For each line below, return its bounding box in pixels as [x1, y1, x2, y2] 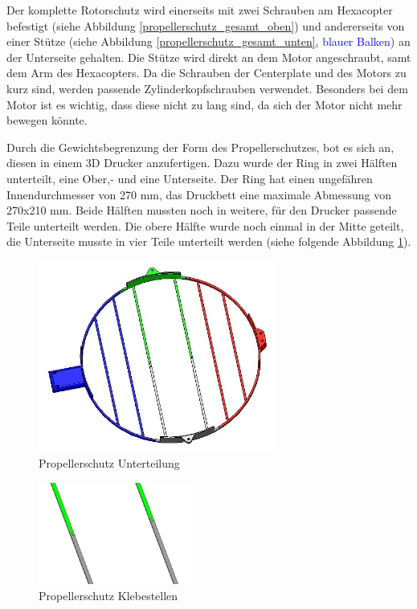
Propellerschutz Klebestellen [39, 587, 178, 603]
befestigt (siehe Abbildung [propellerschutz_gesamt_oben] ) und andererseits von [6, 17, 405, 34]
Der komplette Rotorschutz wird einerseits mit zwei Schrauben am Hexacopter [6, 2, 393, 18]
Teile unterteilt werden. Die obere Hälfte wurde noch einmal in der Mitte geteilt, [6, 217, 404, 234]
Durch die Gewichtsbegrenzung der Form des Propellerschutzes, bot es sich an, [6, 138, 395, 155]
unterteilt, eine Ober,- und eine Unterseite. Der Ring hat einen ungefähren [6, 170, 373, 186]
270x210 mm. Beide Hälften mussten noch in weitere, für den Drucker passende [6, 202, 397, 219]
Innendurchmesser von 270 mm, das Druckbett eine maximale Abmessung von [6, 186, 391, 202]
